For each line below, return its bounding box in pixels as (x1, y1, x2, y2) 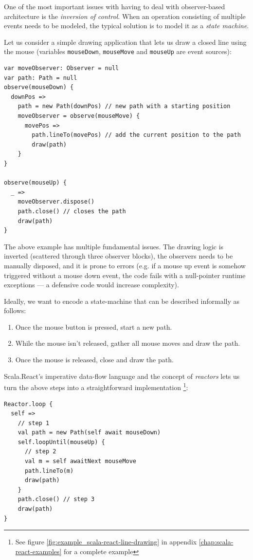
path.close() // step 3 (18, 496, 95, 503)
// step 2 (24, 448, 56, 455)
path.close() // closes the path (18, 207, 126, 215)
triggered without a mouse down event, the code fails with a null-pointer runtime (4, 270, 246, 280)
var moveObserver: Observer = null (4, 65, 119, 72)
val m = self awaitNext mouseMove (24, 458, 137, 465)
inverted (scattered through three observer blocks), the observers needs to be (4, 251, 233, 261)
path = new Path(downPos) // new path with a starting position (18, 103, 231, 110)
